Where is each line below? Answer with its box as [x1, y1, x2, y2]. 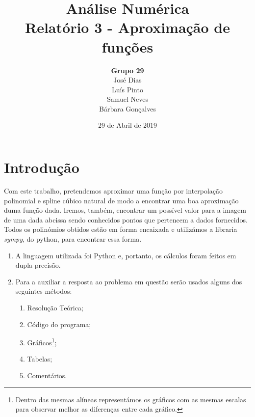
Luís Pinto [112, 84, 143, 94]
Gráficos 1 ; [27, 336, 57, 347]
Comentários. [27, 370, 67, 380]
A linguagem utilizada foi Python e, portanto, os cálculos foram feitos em [15, 250, 236, 260]
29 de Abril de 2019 [98, 120, 157, 130]
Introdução [4, 157, 79, 177]
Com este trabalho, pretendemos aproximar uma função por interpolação [4, 186, 223, 195]
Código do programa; [27, 319, 91, 329]
